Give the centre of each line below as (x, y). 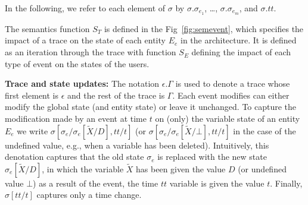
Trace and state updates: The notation (82, 83)
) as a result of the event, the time (96, 183)
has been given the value (181, 168)
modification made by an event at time (76, 119)
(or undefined (262, 168)
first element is (32, 95)
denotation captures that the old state (74, 157)
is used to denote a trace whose (233, 83)
